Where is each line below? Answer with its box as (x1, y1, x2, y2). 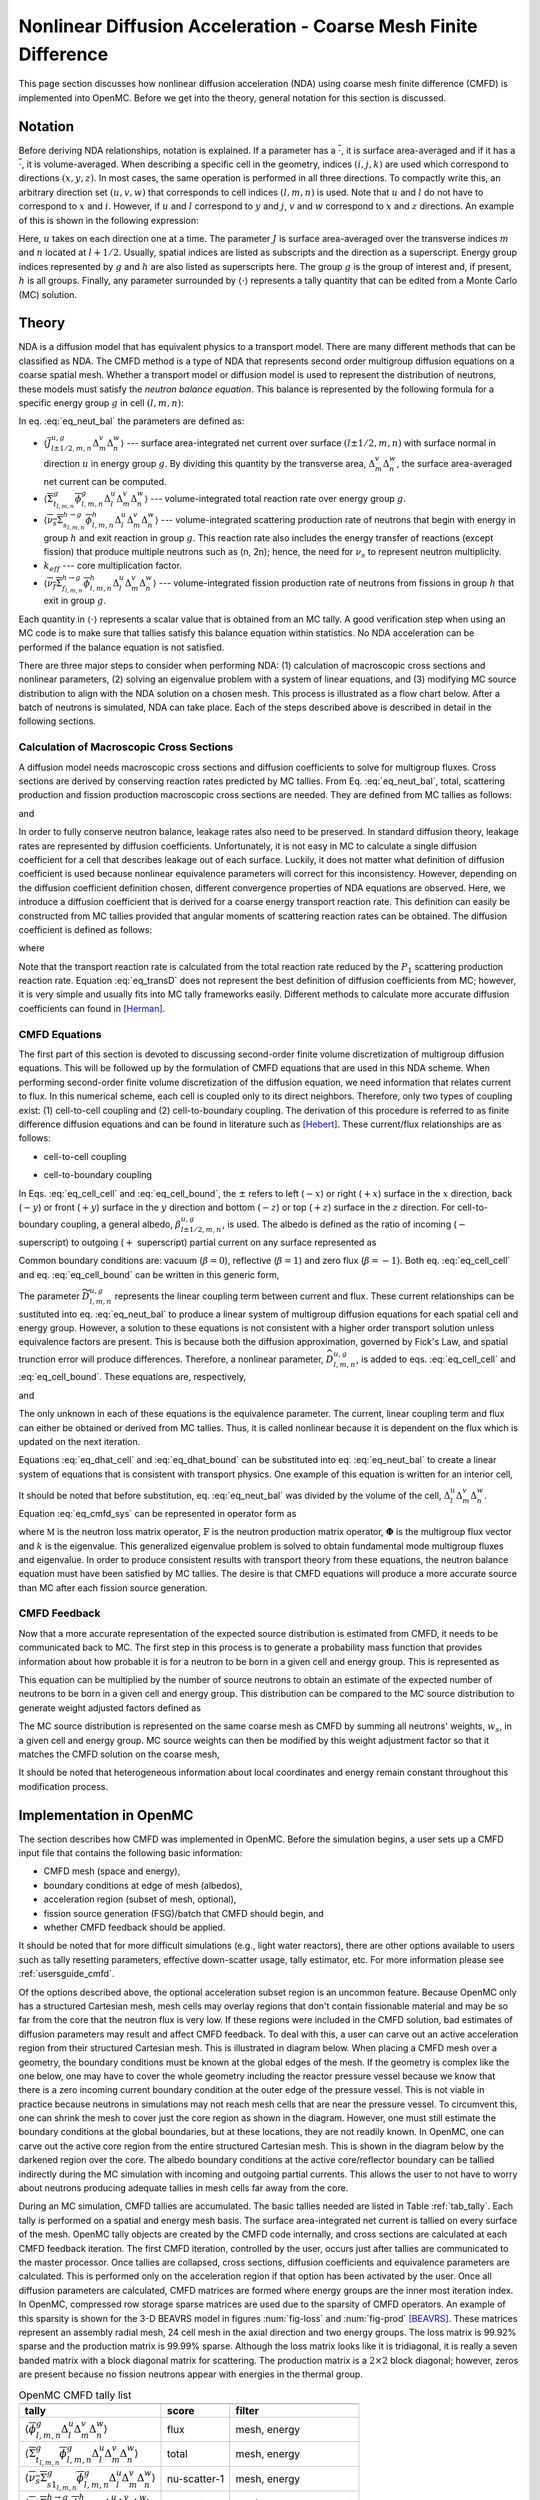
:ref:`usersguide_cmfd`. (18, 1968, 115, 1980)
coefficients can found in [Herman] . (18, 1002, 166, 1014)
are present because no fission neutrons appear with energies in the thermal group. (18, 2368, 364, 2380)
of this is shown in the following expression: (18, 214, 199, 226)
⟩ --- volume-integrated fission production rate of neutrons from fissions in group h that (152, 576, 515, 589)
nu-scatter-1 (166, 2471, 225, 2485)
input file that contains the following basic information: (18, 1847, 243, 1859)
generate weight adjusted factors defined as (18, 1701, 202, 1714)
